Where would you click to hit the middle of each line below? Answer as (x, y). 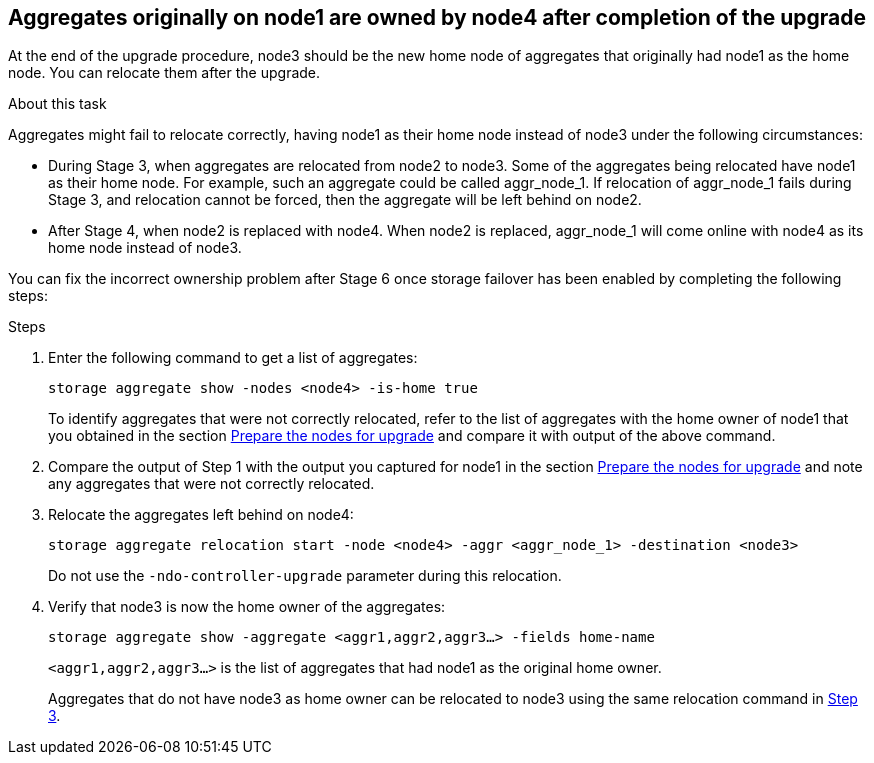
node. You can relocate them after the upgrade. (164, 73)
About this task (57, 104)
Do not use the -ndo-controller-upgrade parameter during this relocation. (305, 576)
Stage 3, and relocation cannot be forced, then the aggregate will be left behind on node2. (345, 200)
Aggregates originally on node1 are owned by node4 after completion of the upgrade (437, 17)
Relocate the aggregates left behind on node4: (201, 515)
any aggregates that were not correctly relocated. (211, 484)
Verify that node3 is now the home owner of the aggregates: (247, 607)
